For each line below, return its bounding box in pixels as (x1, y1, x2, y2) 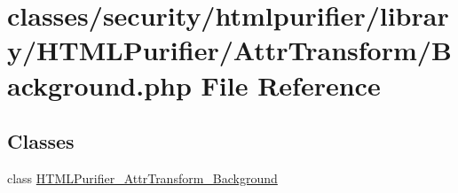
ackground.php (7, 66, 192, 103)
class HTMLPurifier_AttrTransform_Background (7, 168, 278, 187)
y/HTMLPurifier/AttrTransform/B (7, 32, 452, 68)
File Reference (201, 66, 381, 103)
